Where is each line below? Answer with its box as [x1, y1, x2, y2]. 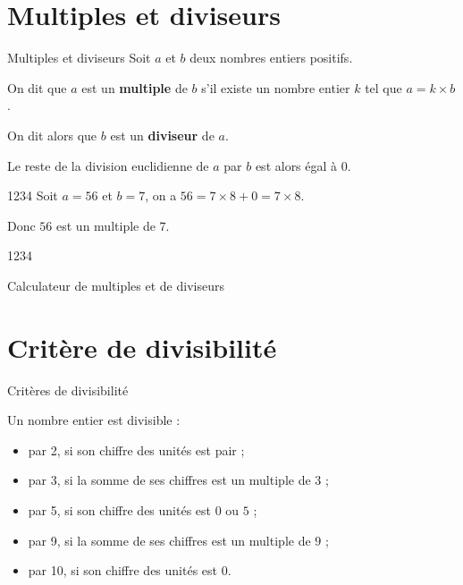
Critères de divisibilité [7, 380, 129, 399]
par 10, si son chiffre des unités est [28, 561, 218, 580]
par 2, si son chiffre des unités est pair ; [28, 440, 245, 459]
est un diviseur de [110, 125, 215, 144]
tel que [365, 78, 402, 97]
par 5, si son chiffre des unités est [28, 500, 212, 519]
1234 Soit [7, 186, 58, 205]
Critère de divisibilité [7, 328, 277, 365]
